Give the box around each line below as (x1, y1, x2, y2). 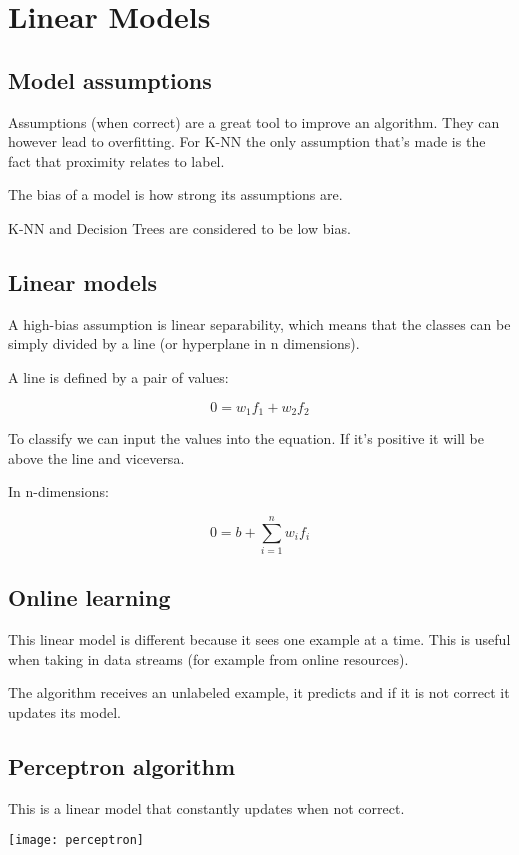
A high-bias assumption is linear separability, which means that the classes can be (8, 313, 511, 334)
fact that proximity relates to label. (8, 150, 225, 171)
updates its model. (8, 701, 121, 722)
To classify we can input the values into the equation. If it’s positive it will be (8, 427, 484, 448)
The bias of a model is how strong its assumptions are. (8, 184, 343, 205)
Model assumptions (8, 64, 212, 95)
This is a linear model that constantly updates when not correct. (8, 797, 405, 818)
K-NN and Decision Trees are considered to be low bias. (8, 217, 351, 238)
